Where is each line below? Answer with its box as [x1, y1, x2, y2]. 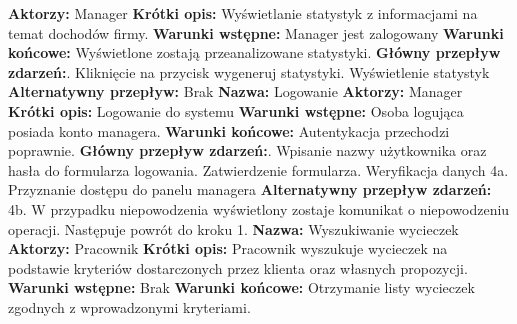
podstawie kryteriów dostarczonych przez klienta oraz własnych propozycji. [8, 257, 468, 278]
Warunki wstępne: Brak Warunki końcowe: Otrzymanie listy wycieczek [8, 277, 475, 298]
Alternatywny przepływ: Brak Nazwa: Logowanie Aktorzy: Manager [8, 81, 463, 102]
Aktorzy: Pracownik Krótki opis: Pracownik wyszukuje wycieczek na [8, 238, 448, 259]
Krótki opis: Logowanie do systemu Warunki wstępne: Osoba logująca [8, 100, 464, 121]
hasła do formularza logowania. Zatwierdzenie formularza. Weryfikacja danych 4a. [8, 159, 509, 180]
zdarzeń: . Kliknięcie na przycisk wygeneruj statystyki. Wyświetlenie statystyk [8, 61, 490, 82]
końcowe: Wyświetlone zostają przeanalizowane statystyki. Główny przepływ [8, 42, 501, 63]
